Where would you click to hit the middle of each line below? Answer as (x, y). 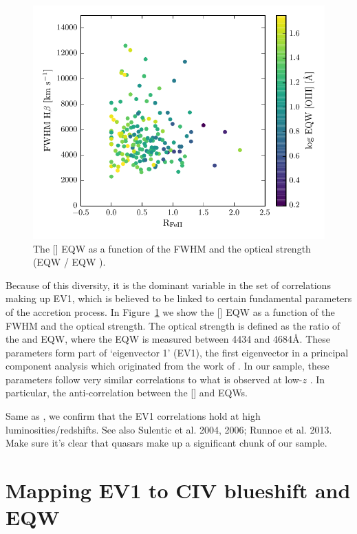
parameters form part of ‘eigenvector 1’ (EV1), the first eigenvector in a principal (177, 352)
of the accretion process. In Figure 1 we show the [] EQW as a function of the (170, 311)
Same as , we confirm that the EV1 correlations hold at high (133, 416)
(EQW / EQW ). (69, 262)
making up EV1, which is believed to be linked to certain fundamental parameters (179, 298)
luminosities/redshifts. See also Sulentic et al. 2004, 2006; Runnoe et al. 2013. (169, 429)
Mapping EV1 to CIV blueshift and (178, 490)
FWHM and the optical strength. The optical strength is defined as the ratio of (173, 325)
